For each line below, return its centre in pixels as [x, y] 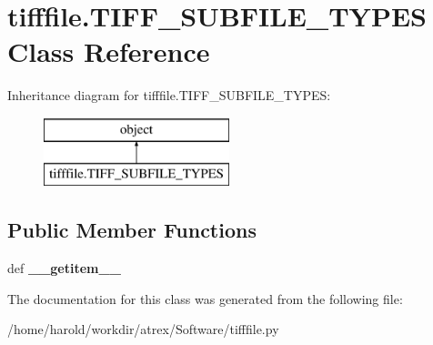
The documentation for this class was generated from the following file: [205, 298]
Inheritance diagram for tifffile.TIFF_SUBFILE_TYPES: [169, 95]
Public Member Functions [132, 230]
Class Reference [109, 51]
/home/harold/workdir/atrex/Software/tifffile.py [143, 329]
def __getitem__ [64, 268]
